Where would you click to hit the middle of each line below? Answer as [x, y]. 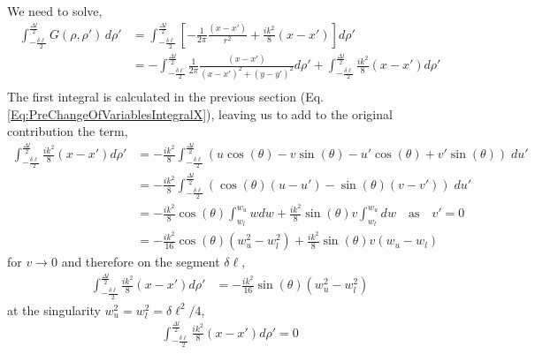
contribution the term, [68, 131]
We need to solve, [55, 11]
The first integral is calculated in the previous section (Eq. [166, 97]
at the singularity [54, 309]
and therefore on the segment [141, 262]
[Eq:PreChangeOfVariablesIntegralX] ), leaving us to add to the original [200, 113]
